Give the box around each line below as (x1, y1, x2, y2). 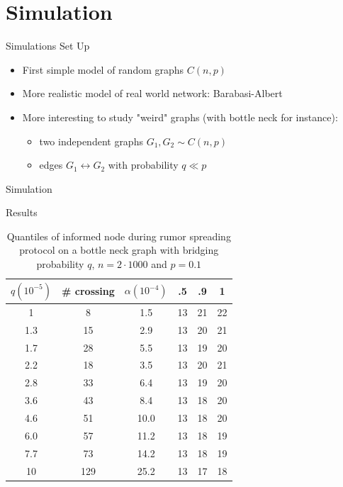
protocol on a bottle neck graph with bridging (19, 242, 219, 257)
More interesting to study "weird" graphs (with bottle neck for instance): (22, 109, 338, 124)
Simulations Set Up (6, 38, 90, 53)
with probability (108, 157, 179, 172)
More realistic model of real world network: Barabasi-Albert (22, 86, 283, 101)
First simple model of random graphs (22, 62, 184, 77)
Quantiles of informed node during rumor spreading (6, 228, 231, 243)
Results (6, 205, 38, 220)
